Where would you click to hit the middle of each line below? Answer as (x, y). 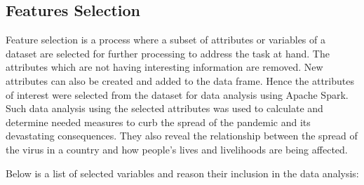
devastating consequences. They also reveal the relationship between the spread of (182, 136)
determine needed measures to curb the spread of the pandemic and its (158, 122)
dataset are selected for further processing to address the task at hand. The (168, 53)
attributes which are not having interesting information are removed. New (164, 67)
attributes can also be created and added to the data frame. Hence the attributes (180, 80)
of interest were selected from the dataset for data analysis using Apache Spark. (177, 94)
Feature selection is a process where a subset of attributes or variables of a (166, 40)
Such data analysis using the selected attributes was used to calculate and (164, 108)
